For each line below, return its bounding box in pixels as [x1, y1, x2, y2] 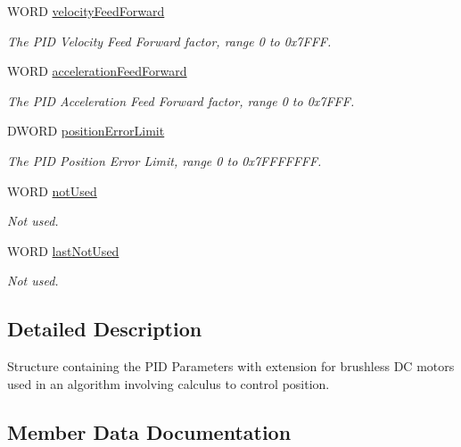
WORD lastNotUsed [7, 241, 119, 260]
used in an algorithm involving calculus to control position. [7, 374, 330, 393]
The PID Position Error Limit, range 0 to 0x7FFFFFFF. [7, 151, 322, 170]
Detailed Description [7, 315, 202, 343]
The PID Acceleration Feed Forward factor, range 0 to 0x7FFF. [7, 91, 355, 110]
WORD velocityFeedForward [7, 2, 165, 20]
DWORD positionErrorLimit [7, 121, 165, 140]
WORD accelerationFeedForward [7, 62, 187, 80]
